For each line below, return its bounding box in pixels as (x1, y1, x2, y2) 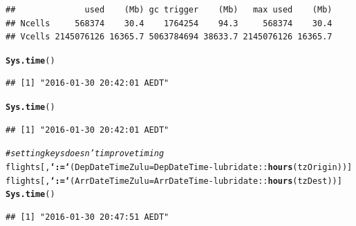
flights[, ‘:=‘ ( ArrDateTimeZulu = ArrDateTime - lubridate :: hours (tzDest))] (6, 176, 342, 186)
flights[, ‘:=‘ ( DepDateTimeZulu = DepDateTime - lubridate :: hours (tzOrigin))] (6, 162, 353, 172)
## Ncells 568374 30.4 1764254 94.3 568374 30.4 (6, 18, 332, 28)
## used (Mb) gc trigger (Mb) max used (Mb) (6, 5, 332, 15)
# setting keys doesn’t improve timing (6, 149, 165, 159)
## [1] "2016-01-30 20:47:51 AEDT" (6, 211, 169, 222)
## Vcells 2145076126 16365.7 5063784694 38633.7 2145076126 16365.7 (6, 32, 332, 42)
